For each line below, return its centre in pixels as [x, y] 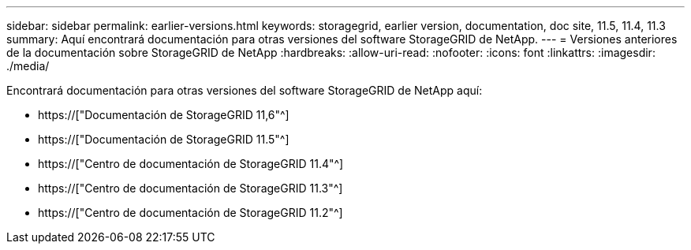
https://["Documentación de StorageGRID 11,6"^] [164, 115]
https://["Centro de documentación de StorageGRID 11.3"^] [190, 188]
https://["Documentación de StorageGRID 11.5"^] [164, 139]
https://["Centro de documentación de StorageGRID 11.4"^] [191, 164]
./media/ [28, 66]
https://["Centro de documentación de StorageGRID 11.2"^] [190, 213]
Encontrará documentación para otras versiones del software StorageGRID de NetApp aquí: [245, 90]
